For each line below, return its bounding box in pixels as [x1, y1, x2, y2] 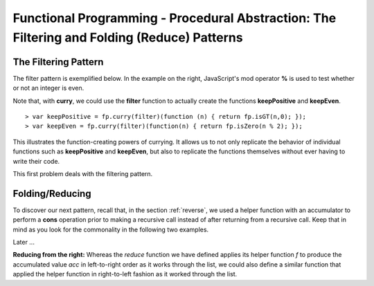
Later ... [12, 238, 35, 247]
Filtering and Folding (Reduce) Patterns [12, 30, 243, 45]
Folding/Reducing [12, 187, 91, 200]
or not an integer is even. [12, 84, 84, 93]
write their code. [12, 157, 60, 165]
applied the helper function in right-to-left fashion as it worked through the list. [12, 270, 238, 278]
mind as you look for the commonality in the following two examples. [12, 225, 209, 233]
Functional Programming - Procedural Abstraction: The [12, 10, 337, 26]
